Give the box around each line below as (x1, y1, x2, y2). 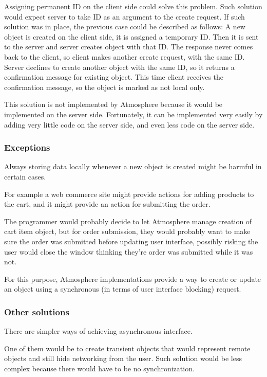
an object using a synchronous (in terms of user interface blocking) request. (4, 283, 241, 294)
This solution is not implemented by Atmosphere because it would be (4, 99, 223, 110)
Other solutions (4, 305, 69, 318)
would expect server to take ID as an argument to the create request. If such (4, 11, 245, 22)
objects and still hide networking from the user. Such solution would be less (4, 353, 242, 364)
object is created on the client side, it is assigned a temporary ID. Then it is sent (4, 31, 259, 42)
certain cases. (4, 171, 46, 182)
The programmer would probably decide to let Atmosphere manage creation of (4, 216, 252, 226)
